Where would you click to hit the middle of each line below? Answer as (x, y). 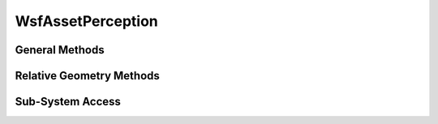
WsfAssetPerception (86, 21)
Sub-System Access (68, 102)
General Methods (60, 50)
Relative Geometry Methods (87, 76)
